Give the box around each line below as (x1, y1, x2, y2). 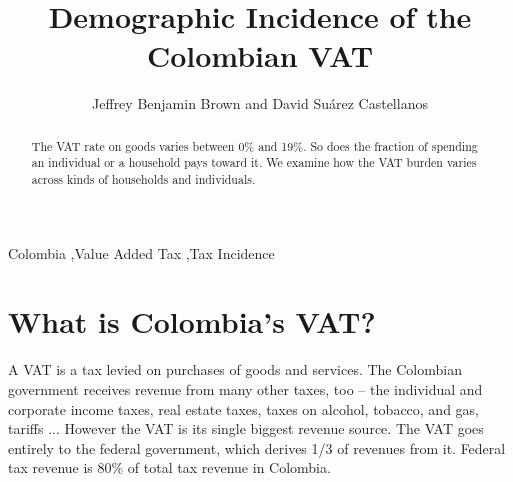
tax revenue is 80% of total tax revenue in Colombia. (8, 457, 331, 478)
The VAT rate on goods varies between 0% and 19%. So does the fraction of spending (31, 137, 478, 154)
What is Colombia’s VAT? (8, 301, 376, 342)
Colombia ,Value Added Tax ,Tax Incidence (8, 242, 275, 263)
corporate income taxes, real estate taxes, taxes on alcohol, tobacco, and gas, (8, 398, 480, 419)
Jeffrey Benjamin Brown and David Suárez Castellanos (92, 93, 428, 114)
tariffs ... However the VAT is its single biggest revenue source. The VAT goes (8, 418, 484, 439)
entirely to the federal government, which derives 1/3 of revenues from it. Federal (8, 437, 506, 458)
